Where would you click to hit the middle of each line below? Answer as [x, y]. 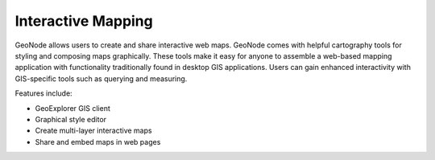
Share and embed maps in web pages [98, 142]
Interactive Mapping [84, 21]
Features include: [43, 93]
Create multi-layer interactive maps [93, 131]
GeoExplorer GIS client [72, 108]
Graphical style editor [71, 119]
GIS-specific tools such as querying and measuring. [101, 78]
